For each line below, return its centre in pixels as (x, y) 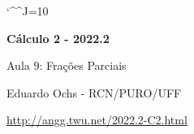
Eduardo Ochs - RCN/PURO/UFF (94, 92)
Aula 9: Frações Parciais (67, 65)
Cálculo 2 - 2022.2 (58, 38)
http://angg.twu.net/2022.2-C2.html (97, 120)
